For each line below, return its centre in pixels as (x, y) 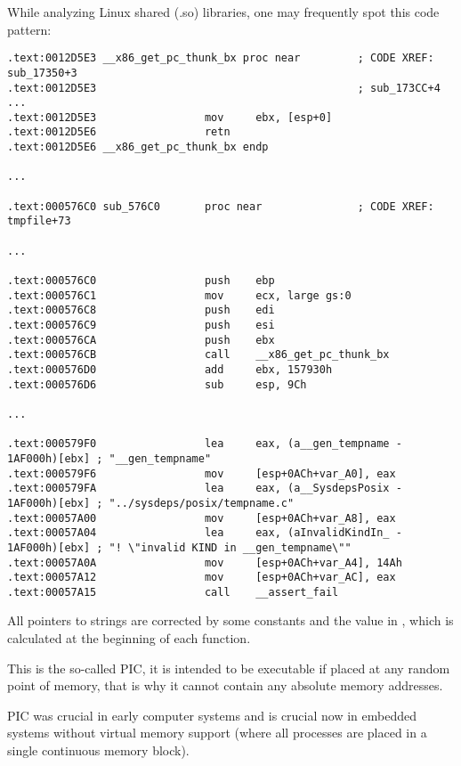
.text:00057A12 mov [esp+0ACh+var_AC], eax (202, 578)
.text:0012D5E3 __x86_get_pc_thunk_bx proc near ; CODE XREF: (221, 58)
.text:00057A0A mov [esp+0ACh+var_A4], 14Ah (205, 562)
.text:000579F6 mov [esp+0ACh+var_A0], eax (202, 473)
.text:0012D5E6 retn (119, 132)
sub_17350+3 (42, 73)
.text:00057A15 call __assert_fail (173, 592)
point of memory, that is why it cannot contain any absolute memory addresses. (225, 685)
